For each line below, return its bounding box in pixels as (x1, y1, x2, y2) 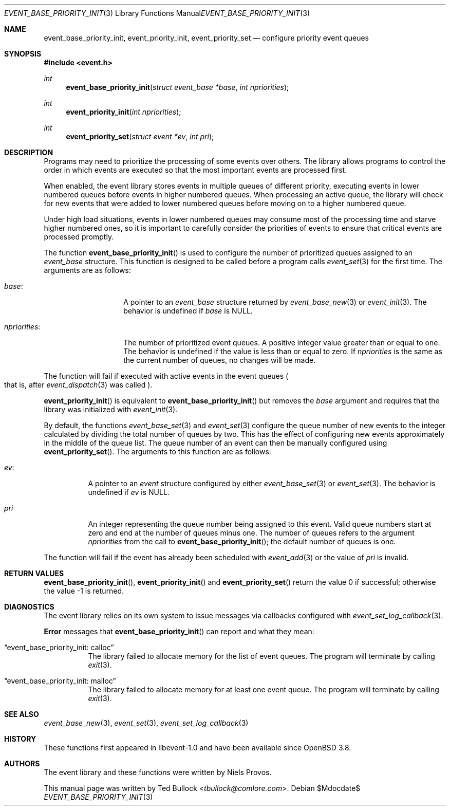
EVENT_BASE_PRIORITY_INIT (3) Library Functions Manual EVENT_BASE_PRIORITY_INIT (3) (4, 9, 310, 17)
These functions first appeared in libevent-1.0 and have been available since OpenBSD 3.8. (44, 743, 351, 752)
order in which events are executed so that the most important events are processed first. (44, 165, 347, 174)
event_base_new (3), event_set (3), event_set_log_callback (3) (44, 719, 249, 727)
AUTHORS (4, 759, 40, 768)
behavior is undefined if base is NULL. (123, 306, 253, 315)
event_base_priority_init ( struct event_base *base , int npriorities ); (66, 83, 289, 91)
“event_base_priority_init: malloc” (4, 676, 116, 685)
